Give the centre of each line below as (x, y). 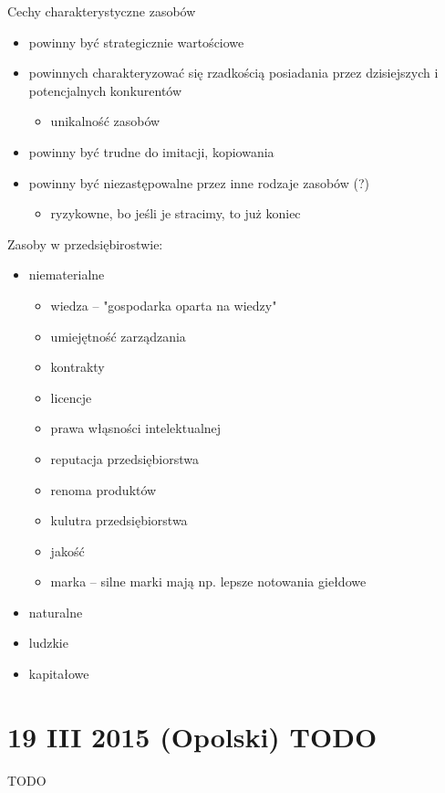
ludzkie (48, 643)
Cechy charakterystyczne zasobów (102, 11)
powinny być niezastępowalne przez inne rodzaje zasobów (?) (199, 182)
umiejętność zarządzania (118, 336)
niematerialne (67, 275)
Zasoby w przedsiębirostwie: (85, 243)
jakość (67, 550)
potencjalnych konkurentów (105, 90)
